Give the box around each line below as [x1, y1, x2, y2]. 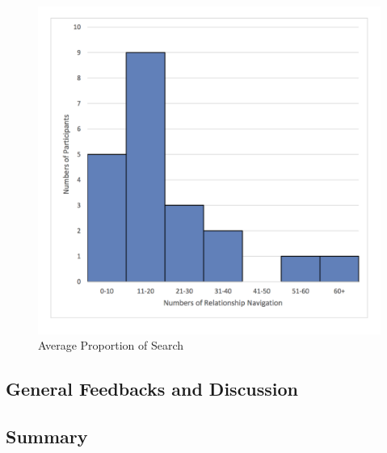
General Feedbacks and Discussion [6, 376, 299, 401]
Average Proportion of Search [38, 337, 184, 354]
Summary [6, 424, 88, 449]
